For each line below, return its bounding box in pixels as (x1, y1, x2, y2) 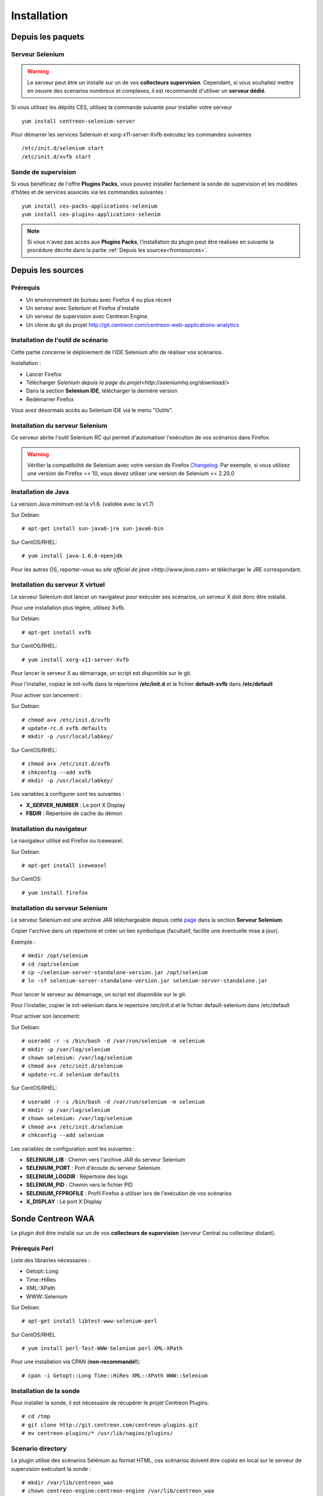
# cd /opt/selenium (22, 960, 79, 968)
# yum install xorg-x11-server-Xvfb (22, 656, 129, 663)
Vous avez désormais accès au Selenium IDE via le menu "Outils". (11, 407, 173, 414)
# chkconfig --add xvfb (22, 769, 92, 776)
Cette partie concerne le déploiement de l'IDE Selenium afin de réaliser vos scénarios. (11, 348, 224, 355)
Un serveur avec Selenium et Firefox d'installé (26, 304, 140, 311)
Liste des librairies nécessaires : (11, 1257, 90, 1264)
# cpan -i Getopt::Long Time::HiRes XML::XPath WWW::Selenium (22, 1372, 208, 1379)
